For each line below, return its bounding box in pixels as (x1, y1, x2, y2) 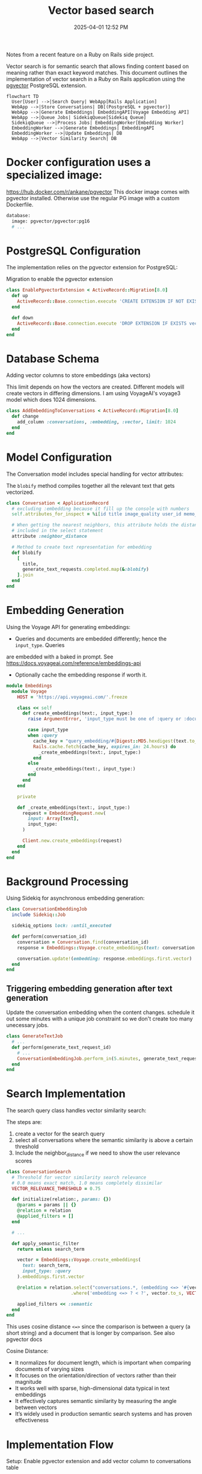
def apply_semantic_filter (11, 1240, 79, 1247)
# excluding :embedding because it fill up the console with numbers (11, 506, 189, 512)
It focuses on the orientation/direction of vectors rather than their (14, 1372, 177, 1379)
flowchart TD (6, 93, 39, 99)
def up (11, 293, 28, 299)
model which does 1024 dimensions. (6, 396, 97, 404)
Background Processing (6, 874, 129, 888)
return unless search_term (17, 1246, 85, 1252)
